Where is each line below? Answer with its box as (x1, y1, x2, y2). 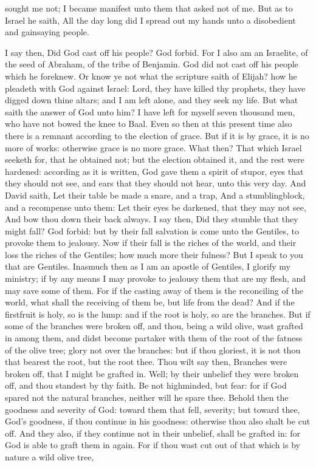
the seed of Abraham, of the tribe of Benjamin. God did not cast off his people (5, 58, 298, 70)
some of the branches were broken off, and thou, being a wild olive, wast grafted (5, 319, 303, 332)
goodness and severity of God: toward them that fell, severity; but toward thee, (5, 403, 300, 415)
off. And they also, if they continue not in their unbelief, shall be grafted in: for (5, 426, 301, 439)
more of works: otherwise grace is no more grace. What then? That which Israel (5, 141, 302, 154)
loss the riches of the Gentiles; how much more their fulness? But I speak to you (5, 248, 303, 261)
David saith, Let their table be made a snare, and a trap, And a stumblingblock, (5, 188, 305, 201)
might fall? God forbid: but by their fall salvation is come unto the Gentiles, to (5, 224, 299, 237)
